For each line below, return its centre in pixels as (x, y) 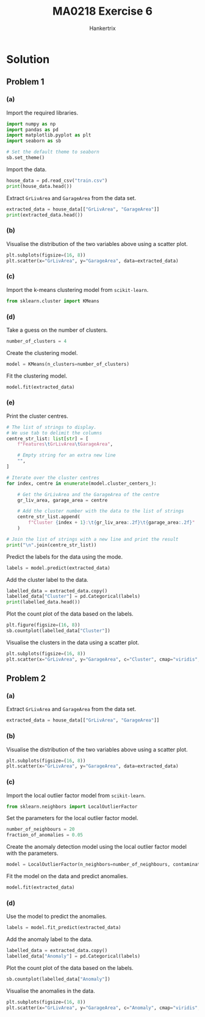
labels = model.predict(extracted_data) (59, 568)
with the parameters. (33, 853)
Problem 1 (25, 82)
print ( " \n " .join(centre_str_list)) (52, 545)
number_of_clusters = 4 (37, 341)
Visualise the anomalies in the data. (51, 991)
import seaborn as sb (34, 141)
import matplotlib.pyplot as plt (49, 135)
